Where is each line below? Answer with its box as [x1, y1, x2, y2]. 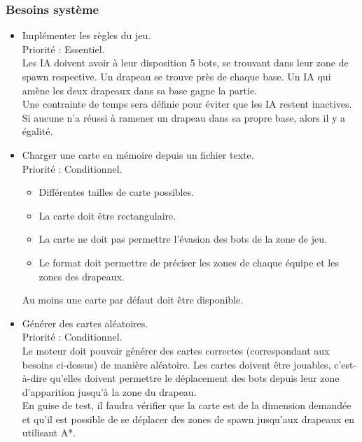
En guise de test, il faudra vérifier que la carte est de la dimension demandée [22, 398, 351, 413]
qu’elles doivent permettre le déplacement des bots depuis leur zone [50, 371, 340, 385]
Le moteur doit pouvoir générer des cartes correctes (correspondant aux [22, 343, 330, 357]
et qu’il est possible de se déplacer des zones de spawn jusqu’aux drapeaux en [22, 411, 355, 426]
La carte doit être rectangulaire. [39, 208, 176, 222]
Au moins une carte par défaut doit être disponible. [22, 292, 244, 307]
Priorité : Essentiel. [22, 41, 105, 56]
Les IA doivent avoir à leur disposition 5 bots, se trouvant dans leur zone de [22, 55, 349, 70]
